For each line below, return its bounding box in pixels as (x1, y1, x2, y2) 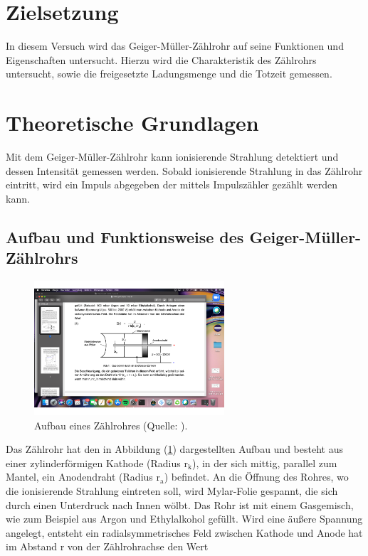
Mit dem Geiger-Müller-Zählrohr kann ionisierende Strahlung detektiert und (6, 149, 339, 164)
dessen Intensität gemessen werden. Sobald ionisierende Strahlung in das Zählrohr (6, 163, 363, 178)
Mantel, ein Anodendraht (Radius (6, 469, 153, 484)
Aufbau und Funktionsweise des (6, 225, 244, 247)
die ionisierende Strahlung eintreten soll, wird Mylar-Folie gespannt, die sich (6, 483, 338, 498)
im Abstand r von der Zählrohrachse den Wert (6, 539, 209, 554)
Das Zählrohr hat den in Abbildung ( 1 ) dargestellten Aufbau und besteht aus (6, 442, 343, 456)
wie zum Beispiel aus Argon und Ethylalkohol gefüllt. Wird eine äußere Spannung (6, 511, 363, 526)
